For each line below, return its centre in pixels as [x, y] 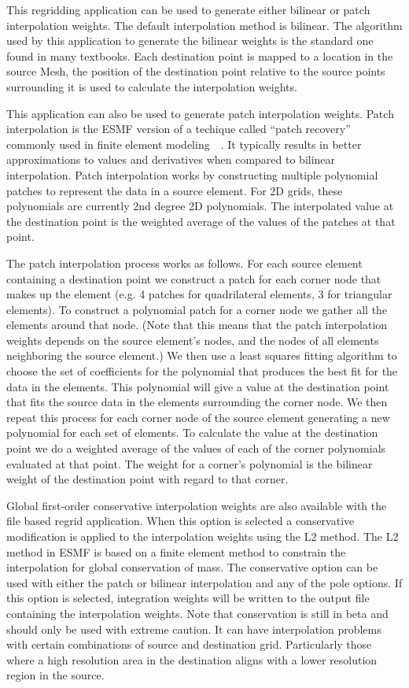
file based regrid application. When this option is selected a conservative [181, 521]
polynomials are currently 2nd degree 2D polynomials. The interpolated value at [200, 206]
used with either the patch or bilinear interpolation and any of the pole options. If [204, 582]
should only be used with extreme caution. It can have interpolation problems [194, 629]
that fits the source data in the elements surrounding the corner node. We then [197, 402]
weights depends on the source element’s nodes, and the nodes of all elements [193, 340]
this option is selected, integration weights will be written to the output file [188, 598]
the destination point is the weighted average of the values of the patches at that [201, 221]
